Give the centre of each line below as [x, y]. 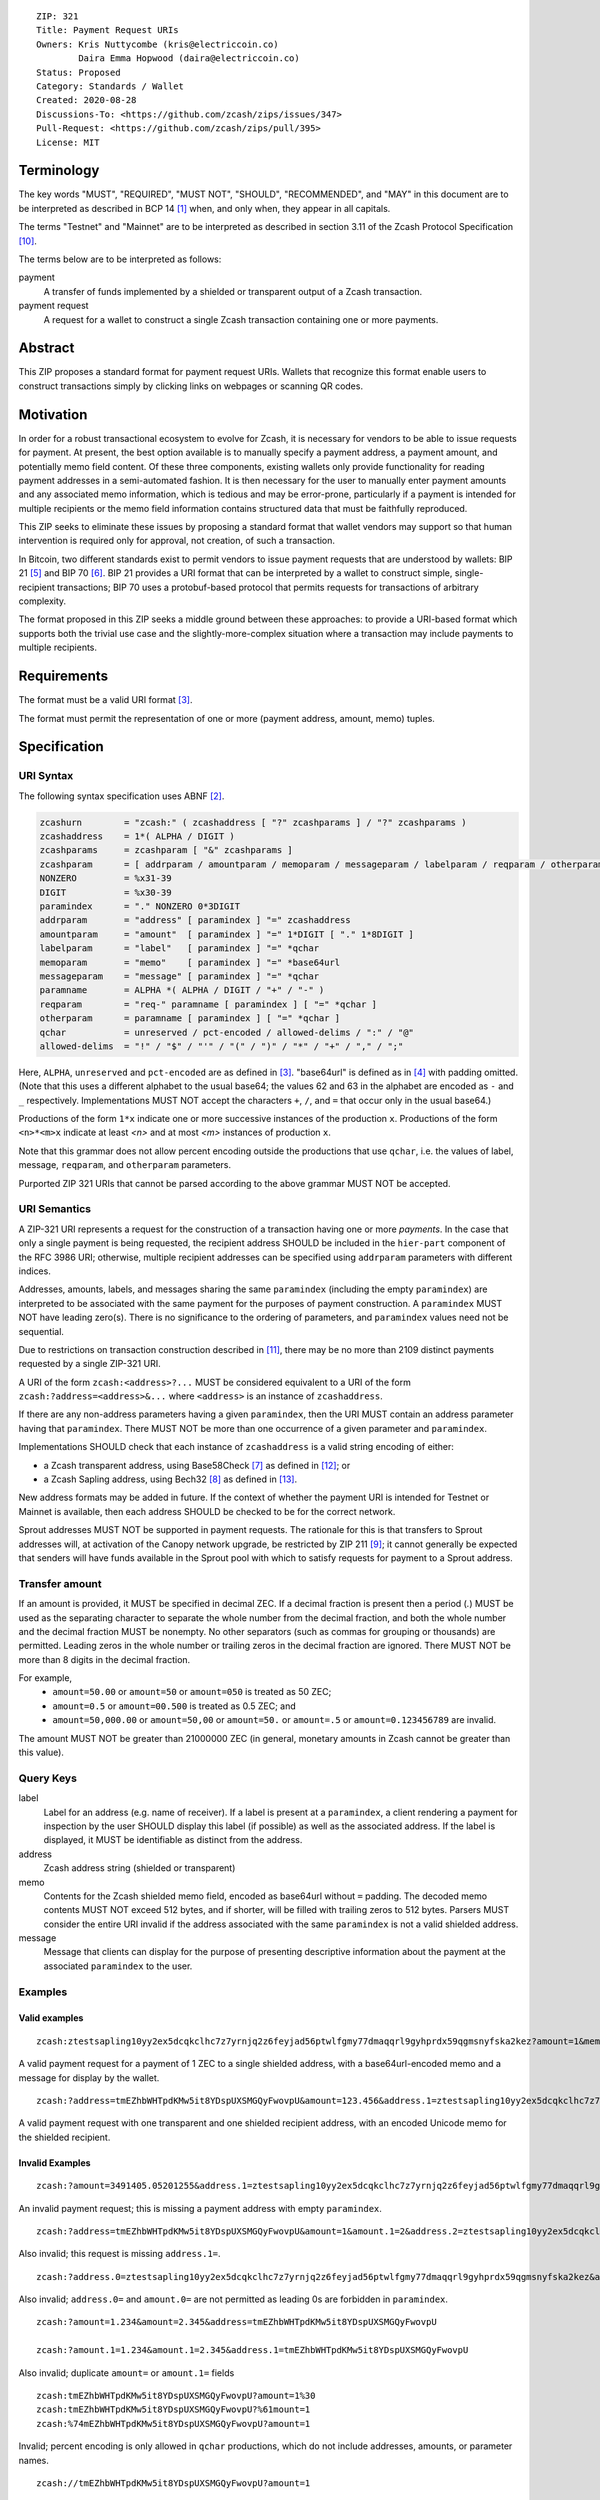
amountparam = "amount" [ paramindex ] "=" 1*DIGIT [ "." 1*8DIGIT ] [227, 934]
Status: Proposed [78, 72]
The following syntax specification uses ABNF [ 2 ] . [121, 796]
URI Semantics [55, 1209]
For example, [45, 1678]
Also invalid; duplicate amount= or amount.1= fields [126, 2372]
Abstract [46, 348]
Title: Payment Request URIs [107, 30]
